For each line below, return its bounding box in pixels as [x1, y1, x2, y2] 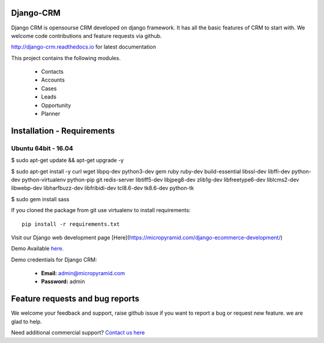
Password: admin [41, 278, 85, 285]
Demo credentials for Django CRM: [11, 256, 97, 263]
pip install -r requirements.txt [22, 220, 120, 228]
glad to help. [11, 318, 42, 325]
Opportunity [41, 102, 71, 109]
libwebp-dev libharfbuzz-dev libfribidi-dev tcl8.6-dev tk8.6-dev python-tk [11, 184, 194, 192]
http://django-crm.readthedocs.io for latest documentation [11, 43, 156, 50]
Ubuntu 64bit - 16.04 [11, 144, 73, 153]
